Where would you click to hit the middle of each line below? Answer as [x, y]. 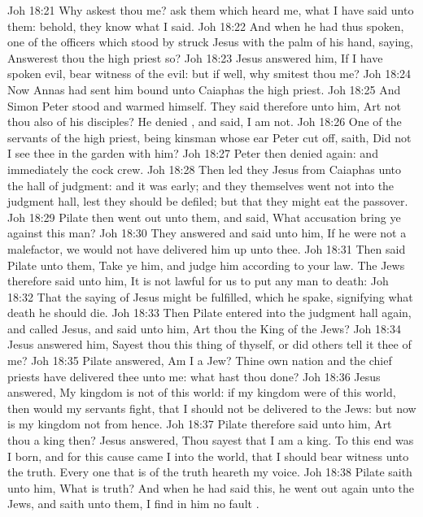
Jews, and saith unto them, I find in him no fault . [133, 504]
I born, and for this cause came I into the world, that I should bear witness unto [208, 456]
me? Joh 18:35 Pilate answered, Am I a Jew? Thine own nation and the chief [200, 361]
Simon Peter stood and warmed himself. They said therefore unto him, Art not [205, 105]
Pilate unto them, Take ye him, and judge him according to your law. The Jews [206, 265]
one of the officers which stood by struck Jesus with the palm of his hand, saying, [210, 42]
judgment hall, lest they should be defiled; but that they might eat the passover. [208, 201]
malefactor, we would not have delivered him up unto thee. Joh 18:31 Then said [207, 248]
